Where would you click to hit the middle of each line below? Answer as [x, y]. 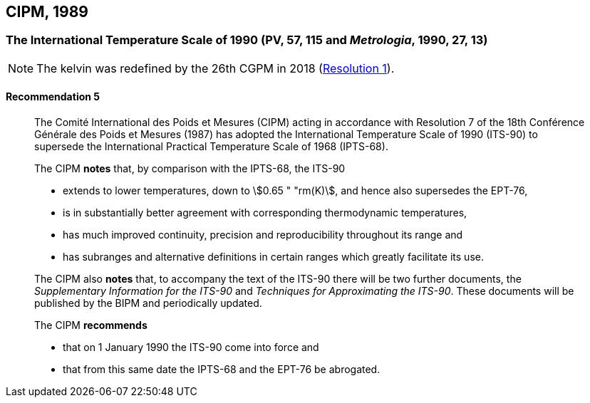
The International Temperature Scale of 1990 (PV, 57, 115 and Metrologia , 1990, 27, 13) [247, 40]
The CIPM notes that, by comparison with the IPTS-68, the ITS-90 [190, 169]
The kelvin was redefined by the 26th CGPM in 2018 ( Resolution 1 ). [216, 68]
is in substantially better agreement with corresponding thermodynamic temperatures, [265, 213]
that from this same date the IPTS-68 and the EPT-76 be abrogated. [222, 370]
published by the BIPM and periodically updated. [148, 303]
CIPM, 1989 [47, 12]
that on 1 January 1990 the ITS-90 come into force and [191, 347]
